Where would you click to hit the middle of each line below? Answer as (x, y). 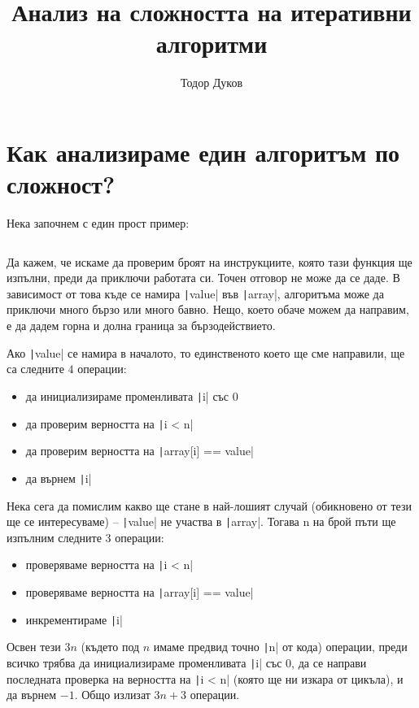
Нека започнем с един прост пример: (98, 223)
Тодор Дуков (212, 83)
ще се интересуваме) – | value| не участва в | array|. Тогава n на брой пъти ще (201, 521)
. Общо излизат (112, 695)
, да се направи (329, 662)
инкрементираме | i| (74, 619)
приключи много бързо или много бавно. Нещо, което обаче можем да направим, (208, 309)
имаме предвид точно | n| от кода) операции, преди (280, 647)
